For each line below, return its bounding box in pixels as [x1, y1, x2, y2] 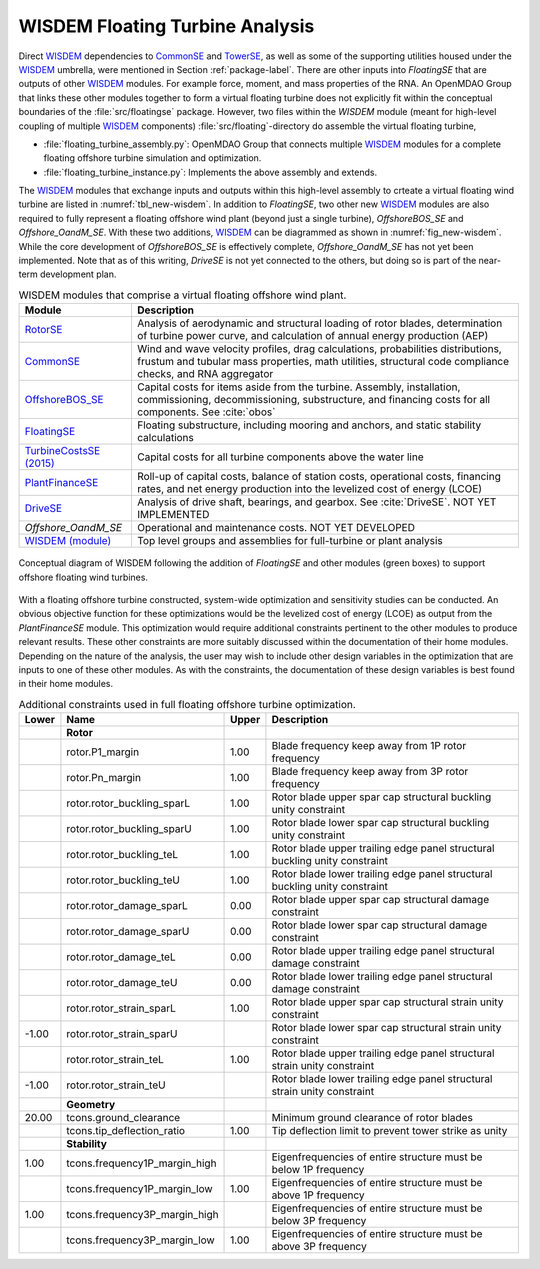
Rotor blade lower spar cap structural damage [271, 918, 488, 932]
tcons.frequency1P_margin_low [66, 1182, 214, 1196]
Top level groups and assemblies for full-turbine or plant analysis [136, 534, 444, 548]
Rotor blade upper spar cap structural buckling [271, 790, 492, 804]
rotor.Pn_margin [66, 771, 142, 785]
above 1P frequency [271, 1188, 365, 1202]
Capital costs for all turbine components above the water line [136, 450, 424, 464]
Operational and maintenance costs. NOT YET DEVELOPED [136, 521, 415, 535]
